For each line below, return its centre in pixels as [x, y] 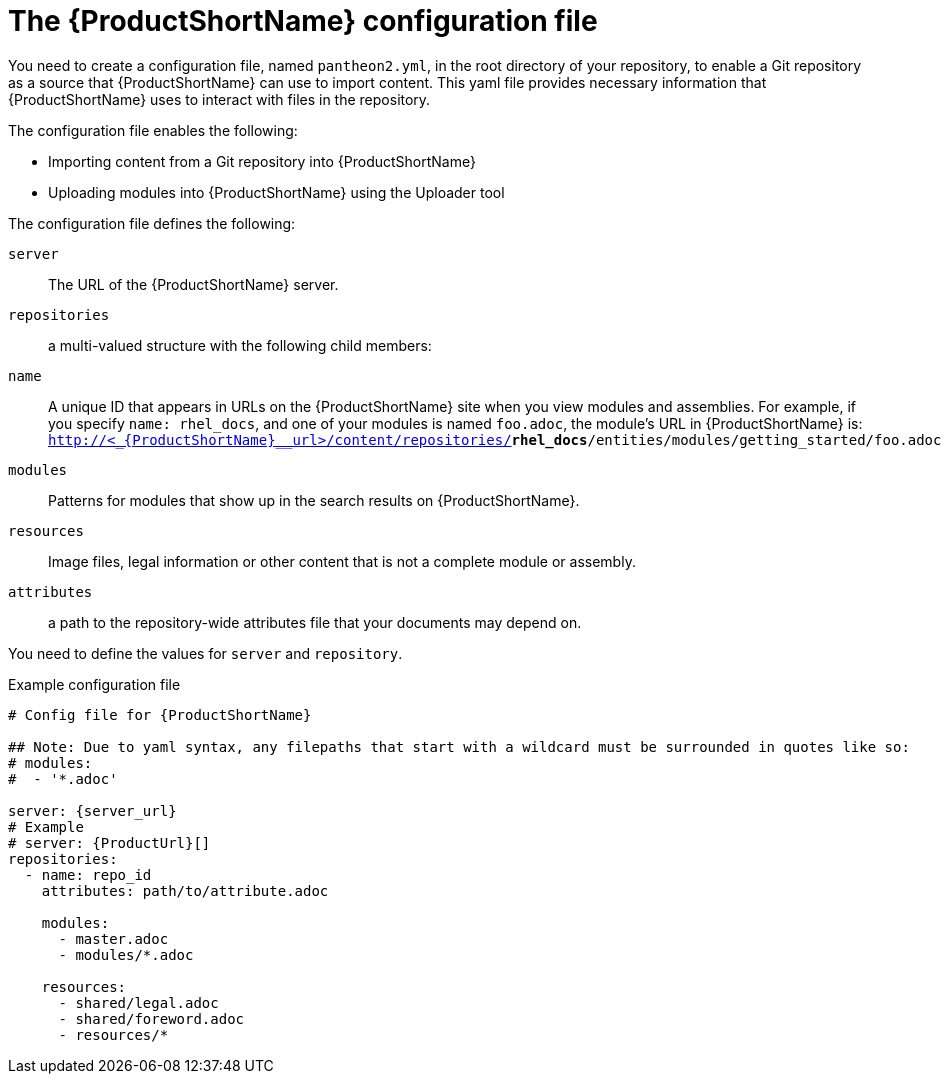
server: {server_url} [92, 810]
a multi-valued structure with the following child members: [240, 345]
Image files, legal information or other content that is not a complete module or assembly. [342, 561]
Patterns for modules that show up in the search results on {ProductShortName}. [314, 500]
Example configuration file [94, 684]
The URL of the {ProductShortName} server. [193, 284]
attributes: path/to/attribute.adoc [185, 890]
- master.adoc [113, 938]
